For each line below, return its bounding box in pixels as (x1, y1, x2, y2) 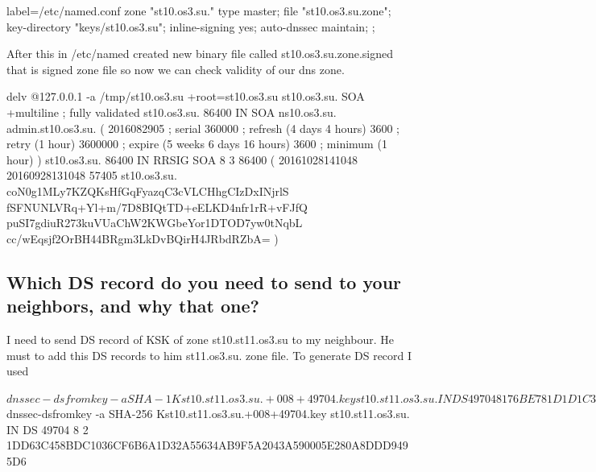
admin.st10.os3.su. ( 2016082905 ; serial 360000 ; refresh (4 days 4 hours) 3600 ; (6, 119, 399, 136)
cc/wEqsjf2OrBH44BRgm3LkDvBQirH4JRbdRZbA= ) (6, 230, 279, 246)
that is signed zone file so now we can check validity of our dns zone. (6, 60, 345, 77)
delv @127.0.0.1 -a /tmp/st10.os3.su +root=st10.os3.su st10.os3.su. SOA (6, 88, 365, 105)
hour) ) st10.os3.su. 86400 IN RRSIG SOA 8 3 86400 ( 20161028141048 (6, 151, 358, 168)
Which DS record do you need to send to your (6, 269, 402, 294)
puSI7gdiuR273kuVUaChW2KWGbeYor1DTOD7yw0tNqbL (6, 214, 303, 231)
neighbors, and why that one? (6, 293, 259, 318)
